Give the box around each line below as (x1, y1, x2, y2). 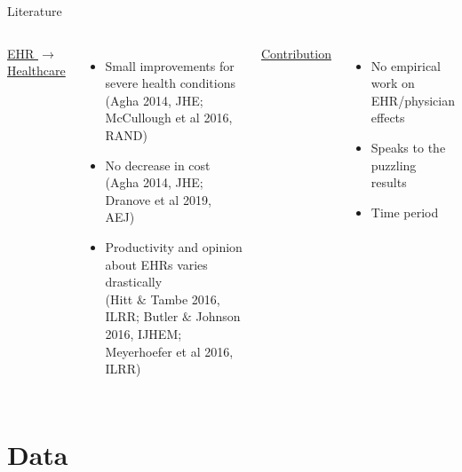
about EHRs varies (105, 255, 208, 273)
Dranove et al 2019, (105, 190, 211, 208)
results (370, 173, 407, 192)
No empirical (370, 56, 442, 75)
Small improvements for (105, 56, 235, 75)
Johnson (195, 307, 241, 326)
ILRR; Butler (105, 307, 179, 326)
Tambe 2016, (150, 289, 220, 308)
